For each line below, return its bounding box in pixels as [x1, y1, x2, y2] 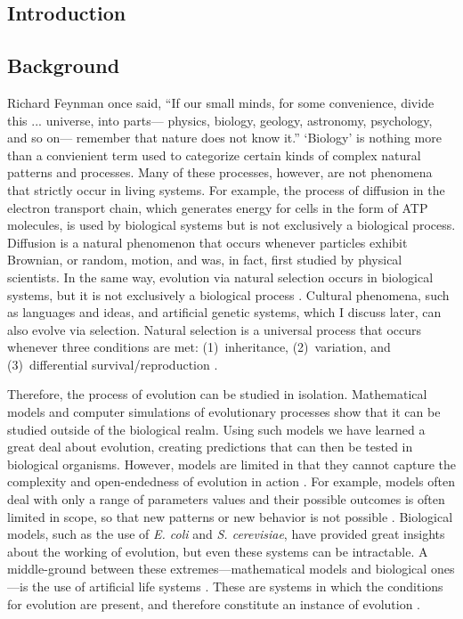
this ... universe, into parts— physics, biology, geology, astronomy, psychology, [7, 110, 433, 129]
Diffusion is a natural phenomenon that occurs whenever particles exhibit [7, 232, 408, 251]
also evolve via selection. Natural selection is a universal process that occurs [7, 320, 422, 338]
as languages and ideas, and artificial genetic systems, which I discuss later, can [7, 303, 442, 322]
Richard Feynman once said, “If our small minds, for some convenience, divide [7, 93, 435, 111]
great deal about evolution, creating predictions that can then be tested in [7, 437, 413, 456]
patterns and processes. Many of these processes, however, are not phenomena [7, 163, 433, 182]
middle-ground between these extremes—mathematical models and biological [7, 559, 427, 578]
